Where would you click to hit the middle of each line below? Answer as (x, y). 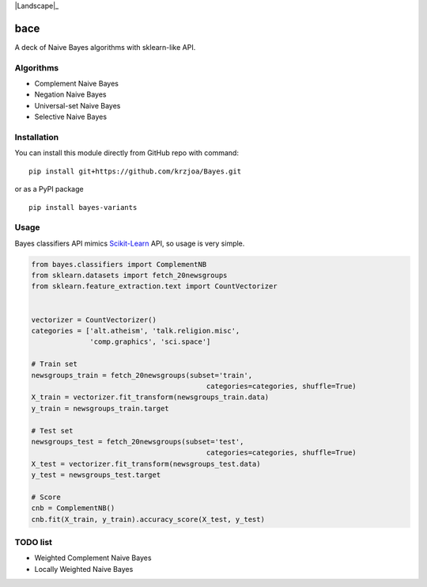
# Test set (52, 431)
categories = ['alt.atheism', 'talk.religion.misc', (136, 331)
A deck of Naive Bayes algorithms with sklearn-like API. (105, 47)
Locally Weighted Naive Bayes (84, 569)
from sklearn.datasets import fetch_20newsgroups (129, 276)
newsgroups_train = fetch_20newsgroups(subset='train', (142, 375)
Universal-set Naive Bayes (77, 105)
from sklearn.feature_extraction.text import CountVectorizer (154, 286)
